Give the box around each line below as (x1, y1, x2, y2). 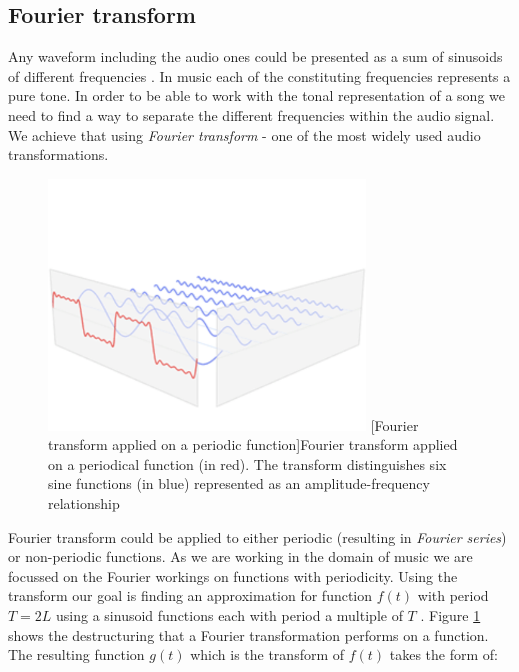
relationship (48, 492, 120, 513)
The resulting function (8, 644, 145, 665)
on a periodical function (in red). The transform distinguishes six (48, 453, 447, 474)
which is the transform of (190, 644, 345, 665)
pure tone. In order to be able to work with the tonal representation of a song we (8, 85, 505, 106)
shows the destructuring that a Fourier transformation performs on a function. (8, 624, 489, 645)
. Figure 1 (420, 604, 481, 625)
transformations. (8, 144, 109, 165)
